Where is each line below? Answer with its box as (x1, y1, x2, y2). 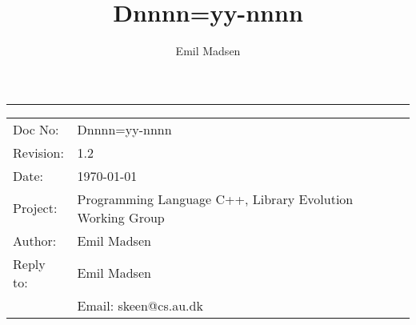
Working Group (77, 207, 165, 227)
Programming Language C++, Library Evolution (77, 189, 354, 208)
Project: (13, 199, 58, 218)
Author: (13, 231, 57, 250)
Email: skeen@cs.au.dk (77, 295, 203, 315)
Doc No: (13, 119, 59, 138)
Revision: (13, 142, 64, 162)
